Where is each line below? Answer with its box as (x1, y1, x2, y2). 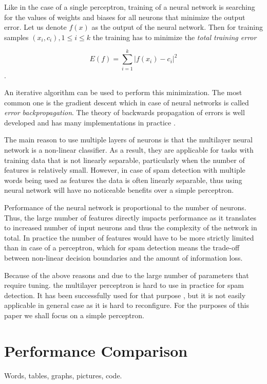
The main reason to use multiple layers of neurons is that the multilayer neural (4, 134, 253, 145)
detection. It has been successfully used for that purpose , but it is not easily (4, 289, 246, 300)
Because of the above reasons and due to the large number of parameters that (4, 269, 249, 280)
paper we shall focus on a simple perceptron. (4, 309, 144, 320)
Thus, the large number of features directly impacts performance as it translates (4, 212, 257, 223)
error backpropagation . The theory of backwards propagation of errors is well (4, 107, 245, 118)
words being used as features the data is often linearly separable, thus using (4, 174, 242, 185)
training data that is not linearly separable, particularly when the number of (4, 154, 245, 165)
